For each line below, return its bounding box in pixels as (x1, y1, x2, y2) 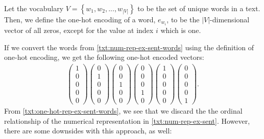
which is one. (160, 25, 201, 36)
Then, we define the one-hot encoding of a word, (4, 14, 156, 24)
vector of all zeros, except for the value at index (4, 25, 154, 36)
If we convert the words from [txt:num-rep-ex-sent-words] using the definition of (4, 42, 254, 52)
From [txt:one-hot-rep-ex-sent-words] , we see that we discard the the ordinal (4, 106, 243, 116)
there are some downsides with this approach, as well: (4, 125, 172, 136)
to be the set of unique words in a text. (137, 3, 260, 13)
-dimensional (210, 14, 250, 24)
